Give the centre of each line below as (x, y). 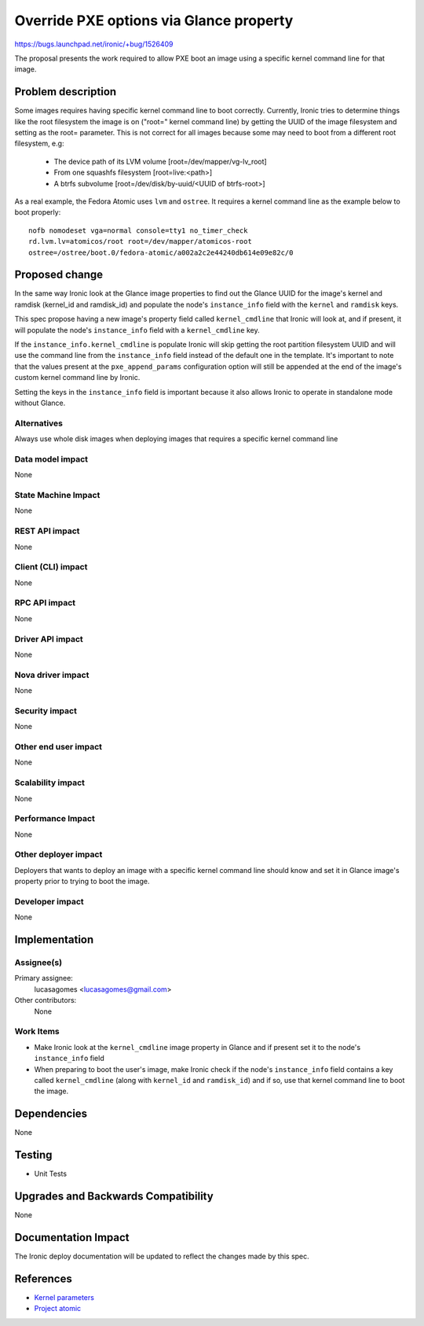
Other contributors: (46, 1000)
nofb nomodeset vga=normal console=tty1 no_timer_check (138, 230)
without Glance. (40, 403)
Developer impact (49, 901)
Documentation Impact (72, 1238)
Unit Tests (50, 1174)
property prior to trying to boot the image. (82, 882)
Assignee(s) (38, 963)
